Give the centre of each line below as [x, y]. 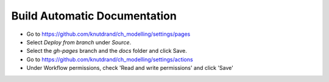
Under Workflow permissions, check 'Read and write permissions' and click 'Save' [130, 68]
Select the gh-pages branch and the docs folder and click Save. [107, 51]
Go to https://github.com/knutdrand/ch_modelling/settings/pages [108, 34]
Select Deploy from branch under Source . [79, 42]
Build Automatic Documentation [94, 16]
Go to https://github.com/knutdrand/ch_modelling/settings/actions [110, 59]
